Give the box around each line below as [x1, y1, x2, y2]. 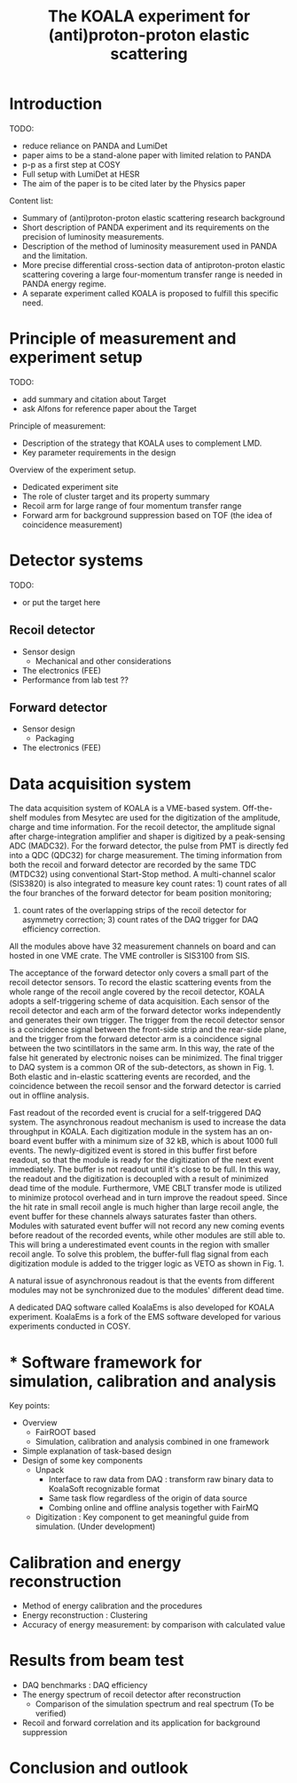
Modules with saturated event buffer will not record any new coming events [9, 1220, 285, 1231]
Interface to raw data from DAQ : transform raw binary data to [48, 1474, 274, 1485]
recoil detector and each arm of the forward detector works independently [9, 1006, 281, 1016]
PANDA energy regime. [21, 278, 106, 289]
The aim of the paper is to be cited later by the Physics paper [21, 178, 246, 188]
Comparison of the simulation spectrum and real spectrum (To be [35, 1699, 275, 1709]
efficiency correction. [21, 924, 101, 935]
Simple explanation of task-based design [21, 1446, 172, 1456]
